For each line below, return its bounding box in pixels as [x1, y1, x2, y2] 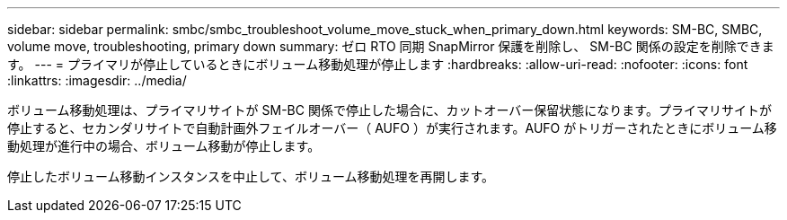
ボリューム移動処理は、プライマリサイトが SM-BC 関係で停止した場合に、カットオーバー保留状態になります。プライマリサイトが [7, 102, 772, 118]
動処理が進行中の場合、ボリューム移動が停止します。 [7, 138, 321, 154]
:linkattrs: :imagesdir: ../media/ [7, 73, 187, 88]
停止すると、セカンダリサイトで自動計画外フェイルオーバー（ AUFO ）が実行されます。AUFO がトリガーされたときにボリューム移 [7, 120, 777, 136]
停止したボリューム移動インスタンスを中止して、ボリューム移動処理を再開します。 [7, 169, 495, 184]
